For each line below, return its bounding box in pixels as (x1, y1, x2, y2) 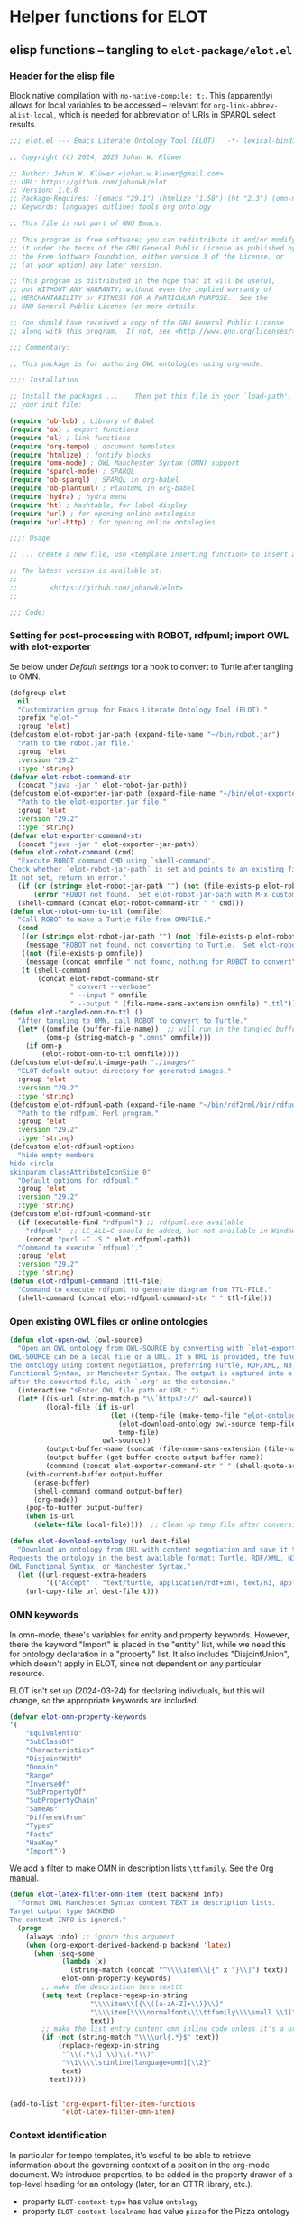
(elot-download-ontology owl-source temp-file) (118, 1420, 300, 1429)
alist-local (9, 110, 54, 119)
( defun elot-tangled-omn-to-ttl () (9, 1008, 143, 1017)
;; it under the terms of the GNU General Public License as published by (9, 243, 297, 252)
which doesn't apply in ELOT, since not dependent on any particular (9, 1657, 262, 1669)
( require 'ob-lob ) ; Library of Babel (9, 417, 155, 426)
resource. (9, 1667, 45, 1678)
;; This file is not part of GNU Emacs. (9, 219, 164, 228)
